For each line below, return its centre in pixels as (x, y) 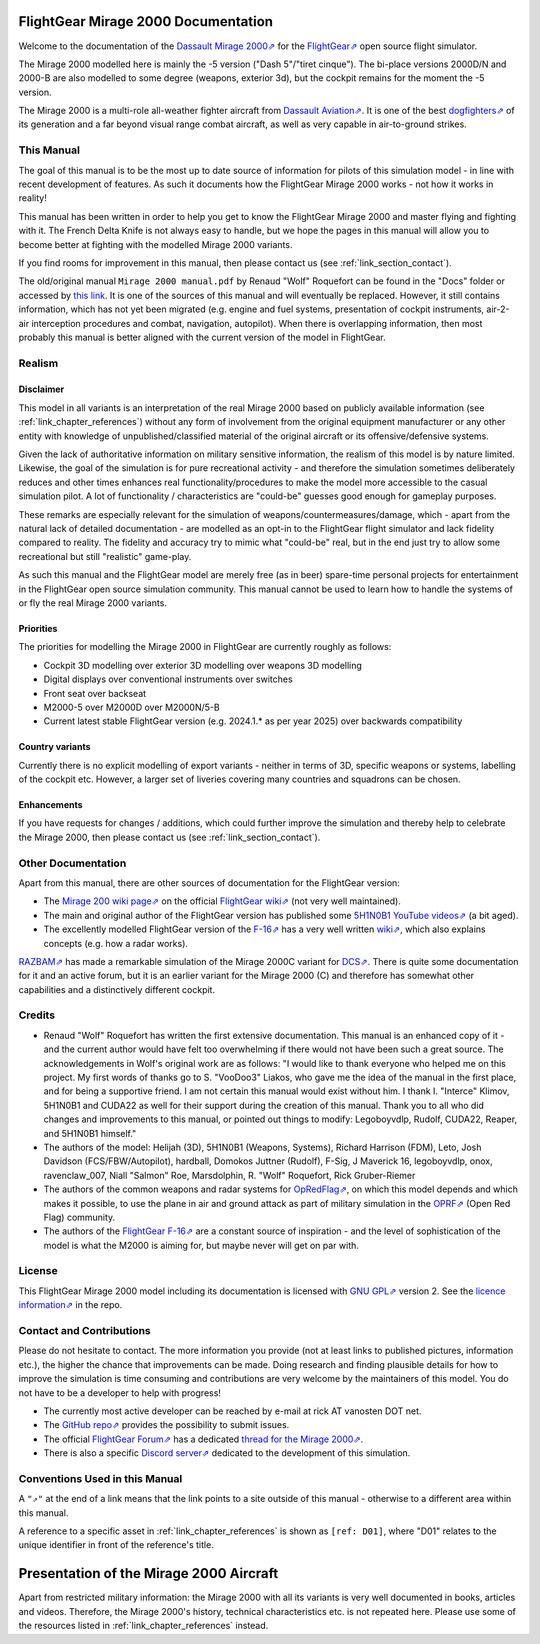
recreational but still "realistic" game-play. (105, 556)
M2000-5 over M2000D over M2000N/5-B (131, 707)
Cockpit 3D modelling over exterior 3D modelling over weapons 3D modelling (202, 665)
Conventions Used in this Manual (100, 1478)
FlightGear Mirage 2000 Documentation (146, 21)
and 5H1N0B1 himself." (90, 1133)
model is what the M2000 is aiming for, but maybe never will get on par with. (201, 1245)
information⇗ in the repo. (70, 1305)
